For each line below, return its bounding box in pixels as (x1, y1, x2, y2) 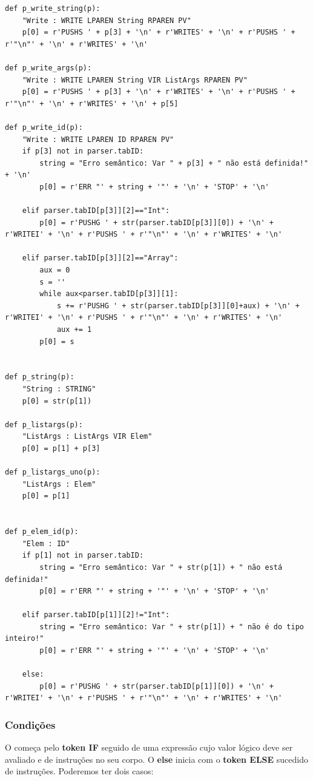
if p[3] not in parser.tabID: (22, 147, 144, 156)
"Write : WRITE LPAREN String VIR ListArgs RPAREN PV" (22, 75, 248, 84)
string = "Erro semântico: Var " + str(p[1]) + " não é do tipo (39, 622, 304, 631)
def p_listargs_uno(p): (5, 468, 100, 477)
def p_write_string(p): (5, 4, 100, 13)
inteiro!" (5, 634, 44, 643)
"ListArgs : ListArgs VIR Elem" (22, 432, 153, 441)
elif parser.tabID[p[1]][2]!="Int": (22, 610, 170, 620)
